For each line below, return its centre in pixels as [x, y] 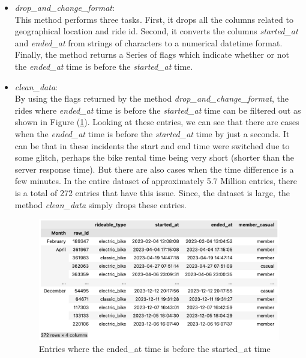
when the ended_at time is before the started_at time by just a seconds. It [152, 133]
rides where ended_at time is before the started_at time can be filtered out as [158, 110]
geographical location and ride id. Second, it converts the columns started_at [156, 31]
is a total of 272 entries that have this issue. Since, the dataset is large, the [152, 192]
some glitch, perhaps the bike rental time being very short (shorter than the [154, 157]
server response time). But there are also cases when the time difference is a [154, 169]
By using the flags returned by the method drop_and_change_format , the [151, 98]
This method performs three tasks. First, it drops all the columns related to [154, 19]
